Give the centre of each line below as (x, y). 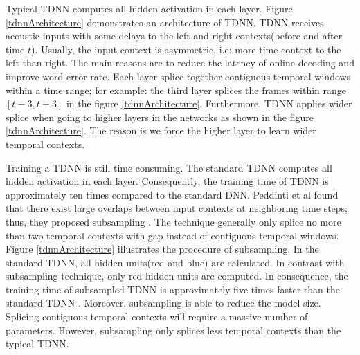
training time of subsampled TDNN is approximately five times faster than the (173, 289)
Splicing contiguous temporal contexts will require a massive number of (157, 317)
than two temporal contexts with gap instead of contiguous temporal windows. (172, 235)
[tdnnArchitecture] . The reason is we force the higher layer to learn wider (161, 130)
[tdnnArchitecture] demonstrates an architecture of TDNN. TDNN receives (165, 22)
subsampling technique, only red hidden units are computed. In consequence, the (177, 276)
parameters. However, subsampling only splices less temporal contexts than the (173, 330)
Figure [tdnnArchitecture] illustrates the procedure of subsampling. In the (162, 249)
